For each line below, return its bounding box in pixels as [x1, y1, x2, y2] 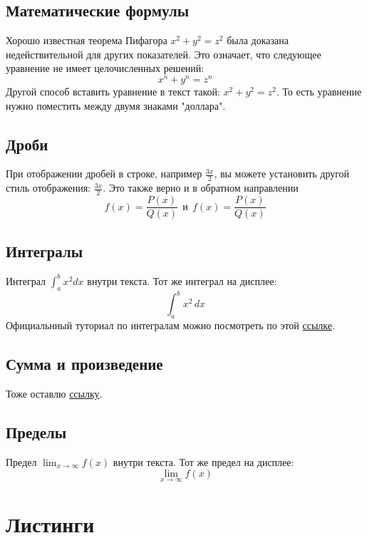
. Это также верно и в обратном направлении [103, 180, 299, 195]
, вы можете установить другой [214, 166, 350, 181]
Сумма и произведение [6, 352, 163, 374]
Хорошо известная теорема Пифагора [6, 33, 167, 48]
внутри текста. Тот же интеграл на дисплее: [87, 273, 277, 288]
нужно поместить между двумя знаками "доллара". [6, 98, 226, 113]
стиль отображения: [6, 180, 91, 195]
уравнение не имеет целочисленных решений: [6, 61, 205, 76]
